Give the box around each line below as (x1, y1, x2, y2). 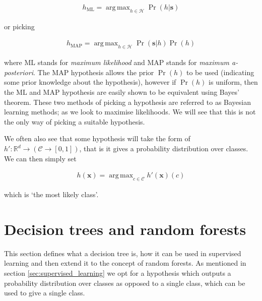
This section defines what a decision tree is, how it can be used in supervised (4, 248, 241, 258)
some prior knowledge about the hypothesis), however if (4, 77, 176, 87)
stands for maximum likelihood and (37, 57, 145, 68)
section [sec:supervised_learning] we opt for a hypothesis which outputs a (4, 267, 231, 278)
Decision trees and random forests (4, 218, 246, 239)
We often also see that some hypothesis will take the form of (4, 133, 190, 144)
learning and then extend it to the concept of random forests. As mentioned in (4, 258, 246, 268)
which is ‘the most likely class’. (4, 189, 99, 200)
